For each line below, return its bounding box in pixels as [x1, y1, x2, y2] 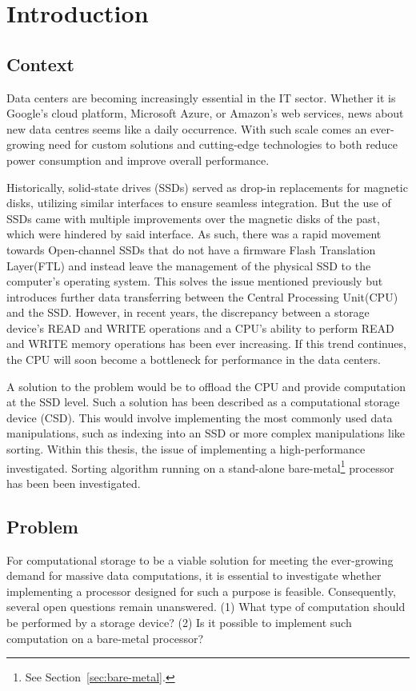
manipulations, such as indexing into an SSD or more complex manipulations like [6, 425, 406, 441]
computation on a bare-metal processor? [6, 629, 204, 646]
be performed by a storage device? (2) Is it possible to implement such [6, 614, 352, 631]
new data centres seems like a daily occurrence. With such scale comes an [6, 120, 367, 137]
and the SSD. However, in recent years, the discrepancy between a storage [6, 304, 370, 321]
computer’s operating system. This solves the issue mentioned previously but [6, 273, 383, 290]
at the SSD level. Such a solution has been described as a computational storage [6, 393, 400, 410]
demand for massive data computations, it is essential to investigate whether [6, 567, 382, 584]
